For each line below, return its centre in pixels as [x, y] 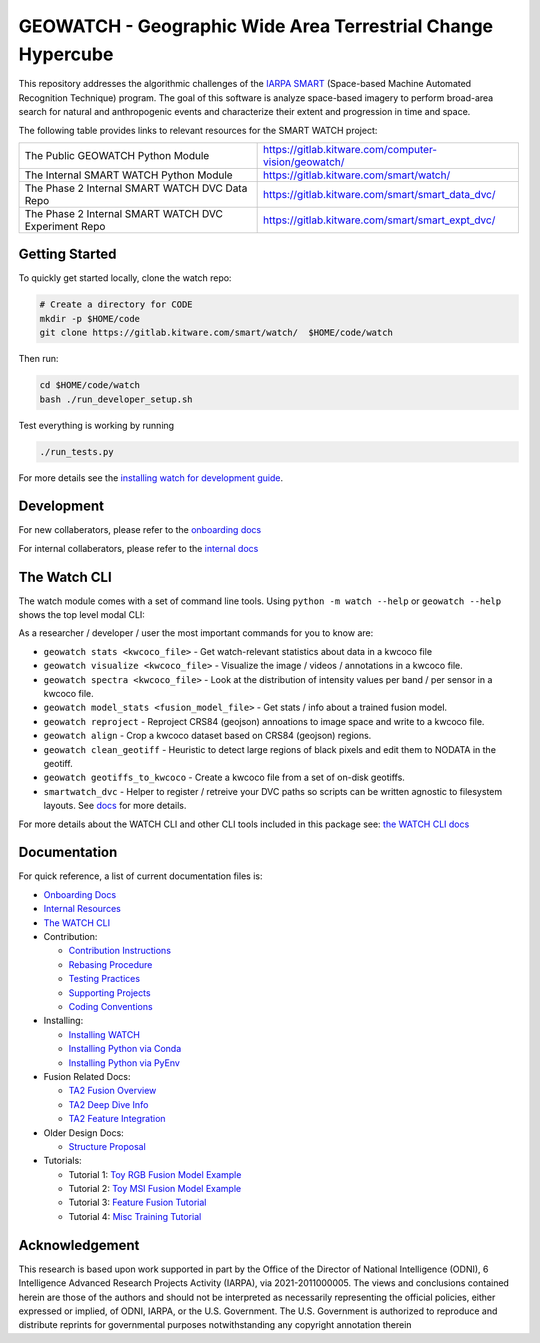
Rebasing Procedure [110, 964]
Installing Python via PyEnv [124, 1062]
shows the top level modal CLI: [81, 615]
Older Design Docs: [83, 1132]
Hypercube [66, 54]
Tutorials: [62, 1161]
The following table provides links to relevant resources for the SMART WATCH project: [198, 130]
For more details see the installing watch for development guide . [151, 477]
